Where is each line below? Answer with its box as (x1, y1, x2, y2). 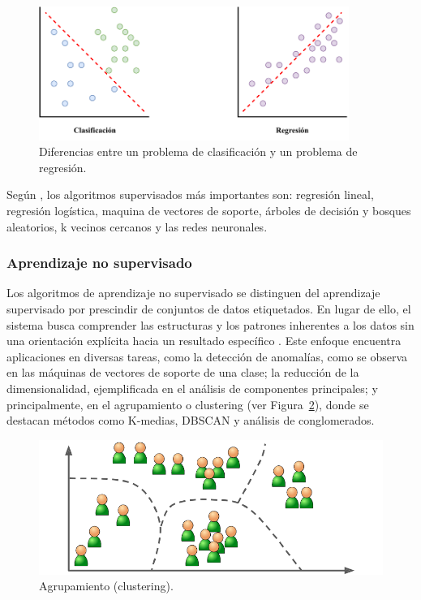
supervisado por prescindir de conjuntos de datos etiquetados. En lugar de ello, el (6, 300, 411, 317)
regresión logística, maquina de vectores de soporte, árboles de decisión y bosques (6, 202, 411, 218)
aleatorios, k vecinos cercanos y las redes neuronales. (6, 218, 268, 235)
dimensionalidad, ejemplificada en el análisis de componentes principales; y (6, 379, 378, 396)
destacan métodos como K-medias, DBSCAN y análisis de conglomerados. (6, 412, 375, 429)
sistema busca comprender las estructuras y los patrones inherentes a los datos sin (6, 316, 415, 333)
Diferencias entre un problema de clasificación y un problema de (39, 143, 358, 160)
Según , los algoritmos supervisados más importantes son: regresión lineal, (6, 186, 374, 203)
